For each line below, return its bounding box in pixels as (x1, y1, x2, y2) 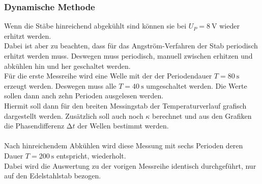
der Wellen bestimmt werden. (77, 120, 169, 131)
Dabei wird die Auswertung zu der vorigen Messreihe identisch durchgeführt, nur (4, 160, 256, 171)
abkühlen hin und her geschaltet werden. (4, 60, 131, 71)
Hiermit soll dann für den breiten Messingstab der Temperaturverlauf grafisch (4, 100, 247, 111)
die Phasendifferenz (4, 120, 65, 131)
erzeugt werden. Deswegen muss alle (4, 80, 117, 91)
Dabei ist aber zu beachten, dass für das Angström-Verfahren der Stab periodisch (4, 40, 258, 51)
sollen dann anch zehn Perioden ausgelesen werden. (4, 90, 164, 101)
